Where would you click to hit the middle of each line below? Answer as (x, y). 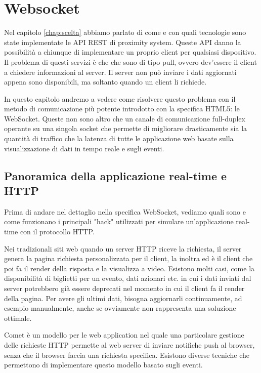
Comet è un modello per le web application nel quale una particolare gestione (124, 335)
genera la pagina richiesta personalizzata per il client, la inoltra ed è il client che (128, 258)
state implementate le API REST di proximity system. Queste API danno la (123, 42)
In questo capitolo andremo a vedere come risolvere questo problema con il (120, 98)
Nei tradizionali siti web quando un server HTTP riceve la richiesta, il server (123, 248)
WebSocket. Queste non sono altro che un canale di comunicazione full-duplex (125, 118)
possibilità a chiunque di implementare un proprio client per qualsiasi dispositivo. (130, 52)
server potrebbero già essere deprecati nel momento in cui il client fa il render (124, 288)
